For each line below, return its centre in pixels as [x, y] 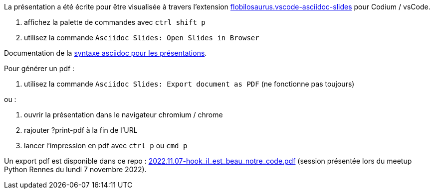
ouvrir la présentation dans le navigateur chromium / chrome [123, 115]
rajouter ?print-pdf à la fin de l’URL [81, 130]
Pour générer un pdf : [39, 68]
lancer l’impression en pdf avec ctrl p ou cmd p [106, 145]
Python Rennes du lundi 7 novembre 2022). [75, 169]
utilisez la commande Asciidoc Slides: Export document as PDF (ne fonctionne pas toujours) [189, 84]
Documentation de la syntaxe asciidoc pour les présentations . [106, 53]
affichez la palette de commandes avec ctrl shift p [115, 22]
